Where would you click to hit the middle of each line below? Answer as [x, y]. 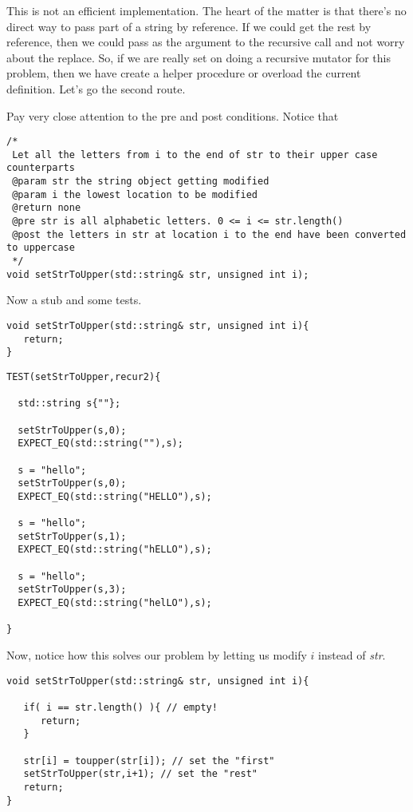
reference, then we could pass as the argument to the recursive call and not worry [206, 42]
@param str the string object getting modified [141, 182]
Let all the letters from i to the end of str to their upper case [195, 154]
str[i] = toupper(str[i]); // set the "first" [149, 761]
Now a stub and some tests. [74, 300]
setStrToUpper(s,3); [72, 590]
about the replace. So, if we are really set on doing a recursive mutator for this [199, 57]
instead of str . [352, 655]
